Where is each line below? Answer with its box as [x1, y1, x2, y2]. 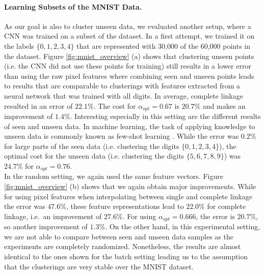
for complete [207, 201, 246, 211]
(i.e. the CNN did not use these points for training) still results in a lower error [4, 60, 251, 71]
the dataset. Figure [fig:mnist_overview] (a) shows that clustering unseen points [4, 50, 254, 61]
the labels [4, 40, 34, 51]
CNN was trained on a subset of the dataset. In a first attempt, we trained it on [4, 30, 255, 41]
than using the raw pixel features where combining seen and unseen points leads [4, 70, 254, 81]
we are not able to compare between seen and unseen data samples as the [4, 231, 233, 241]
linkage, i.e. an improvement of [4, 210, 102, 221]
